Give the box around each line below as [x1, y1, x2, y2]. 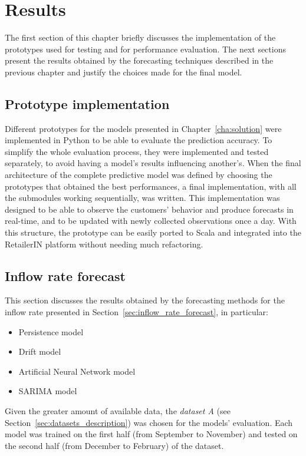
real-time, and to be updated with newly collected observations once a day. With [5, 214, 297, 227]
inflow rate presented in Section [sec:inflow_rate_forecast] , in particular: [5, 306, 268, 318]
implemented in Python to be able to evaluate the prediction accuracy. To [5, 134, 272, 146]
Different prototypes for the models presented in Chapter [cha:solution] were [5, 122, 282, 134]
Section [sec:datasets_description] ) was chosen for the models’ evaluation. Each [5, 416, 293, 428]
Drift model [18, 345, 61, 358]
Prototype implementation [5, 94, 170, 113]
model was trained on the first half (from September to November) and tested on [5, 428, 298, 440]
